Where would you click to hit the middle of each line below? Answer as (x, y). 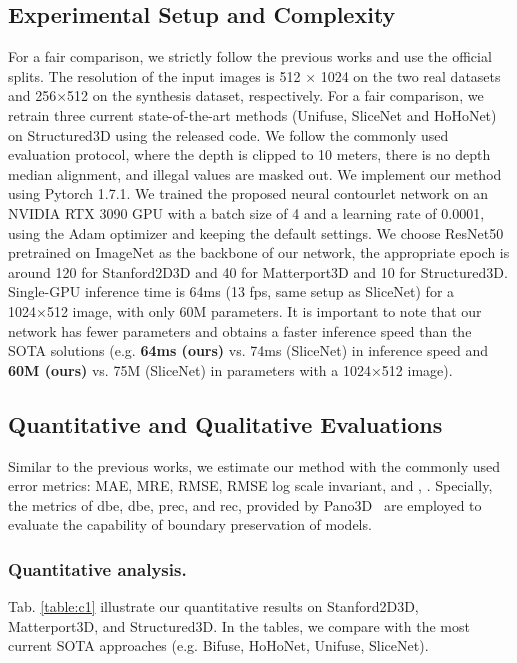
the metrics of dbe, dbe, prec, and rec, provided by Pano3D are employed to (245, 504)
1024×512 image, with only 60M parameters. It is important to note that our (245, 310)
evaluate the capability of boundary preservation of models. (190, 524)
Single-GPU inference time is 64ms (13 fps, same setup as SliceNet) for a (231, 291)
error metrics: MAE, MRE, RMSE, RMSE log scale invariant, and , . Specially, (250, 485)
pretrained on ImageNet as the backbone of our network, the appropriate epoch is (259, 252)
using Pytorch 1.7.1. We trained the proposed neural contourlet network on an (248, 193)
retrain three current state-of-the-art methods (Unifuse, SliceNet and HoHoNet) (252, 114)
